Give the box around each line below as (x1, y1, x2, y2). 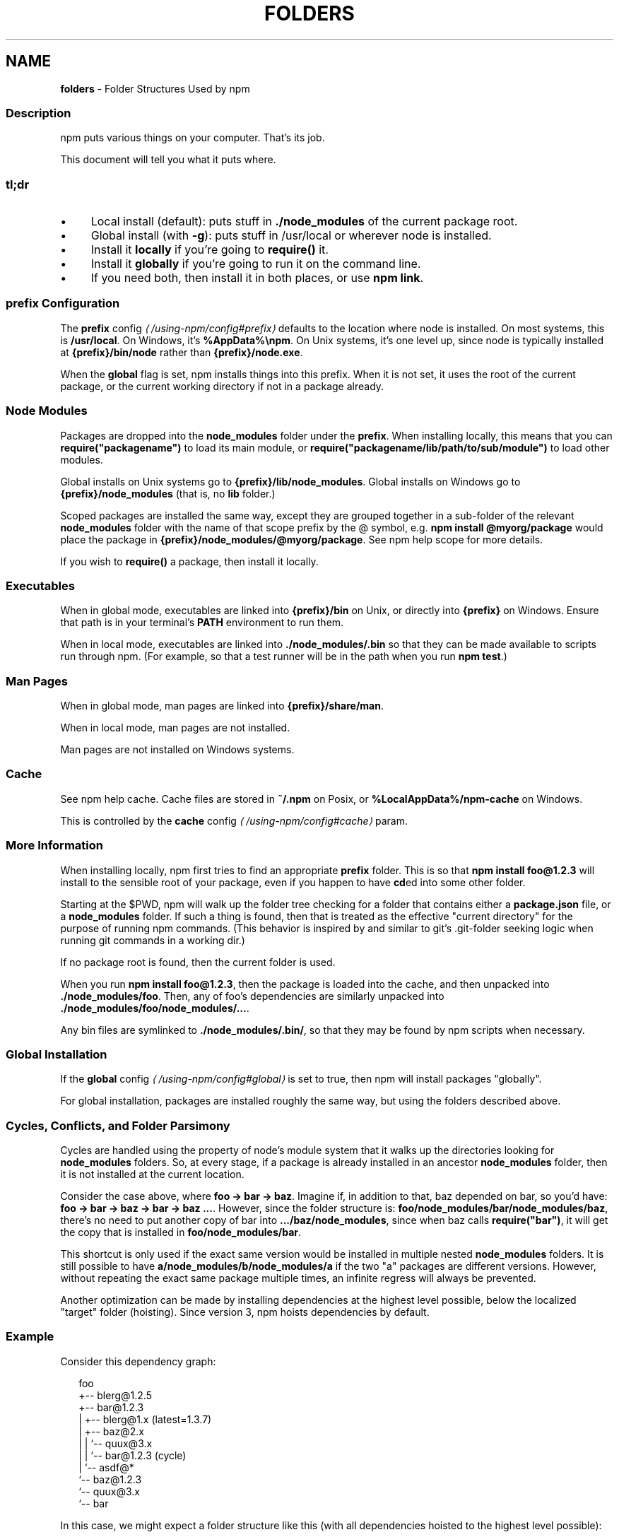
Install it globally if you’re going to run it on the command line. (90, 257, 421, 271)
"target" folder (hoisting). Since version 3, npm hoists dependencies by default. (60, 1306, 430, 1319)
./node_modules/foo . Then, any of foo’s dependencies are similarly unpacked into (60, 989, 444, 1002)
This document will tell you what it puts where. (60, 153, 276, 166)
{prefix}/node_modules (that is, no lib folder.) (60, 487, 276, 500)
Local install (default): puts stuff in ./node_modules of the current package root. (90, 214, 518, 229)
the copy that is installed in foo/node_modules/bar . (60, 1226, 302, 1239)
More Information (6, 838, 103, 853)
